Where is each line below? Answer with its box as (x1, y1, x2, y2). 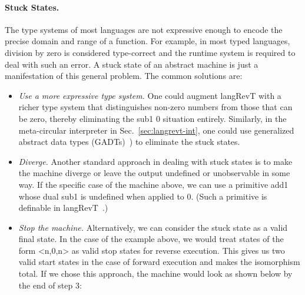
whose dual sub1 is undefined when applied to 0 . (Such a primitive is (18, 190, 267, 202)
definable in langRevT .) (18, 201, 108, 214)
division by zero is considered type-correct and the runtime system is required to (5, 46, 296, 58)
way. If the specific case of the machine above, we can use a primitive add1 (18, 178, 289, 190)
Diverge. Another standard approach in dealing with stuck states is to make (18, 155, 293, 167)
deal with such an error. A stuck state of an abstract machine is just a (5, 58, 258, 70)
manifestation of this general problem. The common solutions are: (5, 69, 243, 82)
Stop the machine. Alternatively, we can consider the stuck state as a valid (18, 221, 288, 233)
